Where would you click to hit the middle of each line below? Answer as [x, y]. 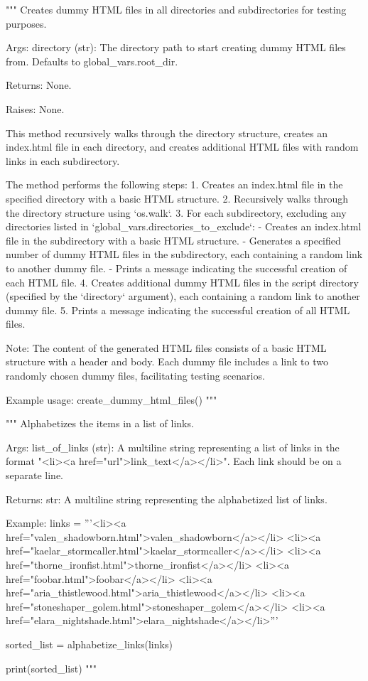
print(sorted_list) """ [51, 668]
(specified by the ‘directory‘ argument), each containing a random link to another [183, 296]
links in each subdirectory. [63, 160]
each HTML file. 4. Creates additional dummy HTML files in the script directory [182, 282]
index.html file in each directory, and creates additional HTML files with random [182, 147]
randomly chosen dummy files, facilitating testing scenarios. [135, 376]
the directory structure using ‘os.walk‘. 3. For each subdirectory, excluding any [176, 212]
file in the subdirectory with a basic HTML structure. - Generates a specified [173, 240]
